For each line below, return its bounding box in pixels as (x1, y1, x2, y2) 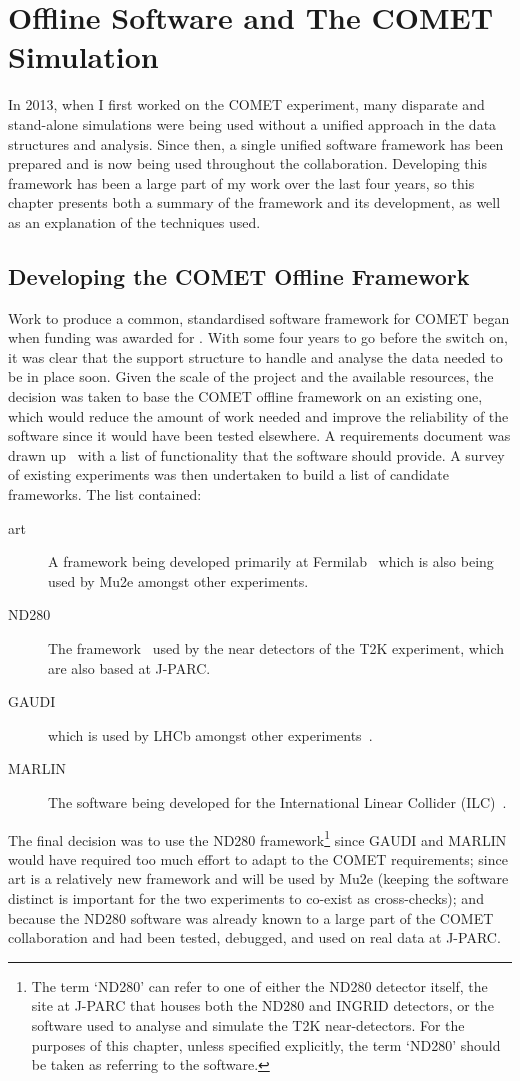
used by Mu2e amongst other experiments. (48, 570, 309, 591)
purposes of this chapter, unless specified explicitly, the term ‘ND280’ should (31, 1034, 501, 1055)
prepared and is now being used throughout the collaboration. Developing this (8, 153, 487, 174)
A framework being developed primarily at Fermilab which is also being (48, 551, 494, 572)
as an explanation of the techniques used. (8, 211, 261, 232)
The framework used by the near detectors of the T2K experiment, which (48, 637, 505, 658)
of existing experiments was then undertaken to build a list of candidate (8, 464, 450, 485)
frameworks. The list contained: (8, 484, 202, 505)
